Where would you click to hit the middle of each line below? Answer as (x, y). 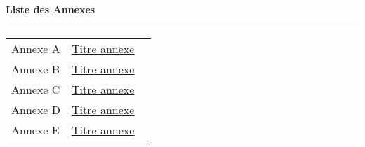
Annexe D (36, 109)
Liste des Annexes (51, 9)
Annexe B (36, 69)
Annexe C (36, 89)
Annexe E (35, 129)
